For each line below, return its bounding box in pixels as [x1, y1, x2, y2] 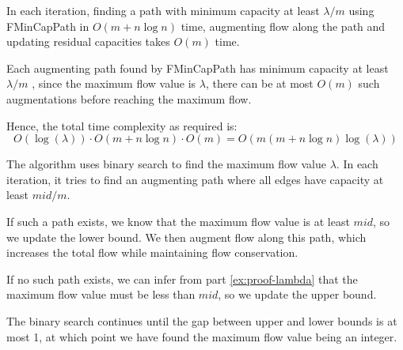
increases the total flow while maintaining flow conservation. [6, 244, 298, 261]
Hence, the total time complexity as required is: [6, 117, 238, 134]
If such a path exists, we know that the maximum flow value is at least [6, 213, 350, 229]
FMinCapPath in [6, 17, 89, 34]
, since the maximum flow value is [32, 75, 196, 92]
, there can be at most [205, 75, 314, 92]
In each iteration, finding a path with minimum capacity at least [6, 2, 320, 18]
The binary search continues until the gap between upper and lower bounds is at [6, 312, 397, 329]
